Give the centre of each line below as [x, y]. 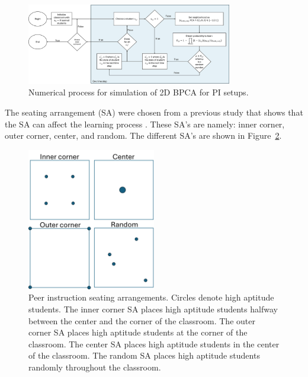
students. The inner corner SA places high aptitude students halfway [153, 309]
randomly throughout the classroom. [95, 367]
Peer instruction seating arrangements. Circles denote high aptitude [151, 297]
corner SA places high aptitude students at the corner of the [138, 332]
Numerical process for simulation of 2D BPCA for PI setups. [139, 92]
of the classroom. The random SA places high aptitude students [144, 355]
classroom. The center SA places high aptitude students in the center [154, 344]
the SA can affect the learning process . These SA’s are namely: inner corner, [145, 124]
